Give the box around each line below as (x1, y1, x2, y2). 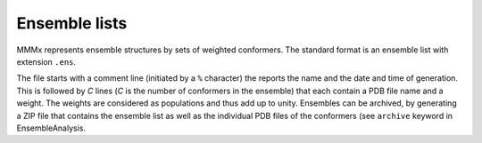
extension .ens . (16, 56, 76, 67)
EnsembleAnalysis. (16, 123, 87, 133)
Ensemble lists (16, 13, 128, 33)
